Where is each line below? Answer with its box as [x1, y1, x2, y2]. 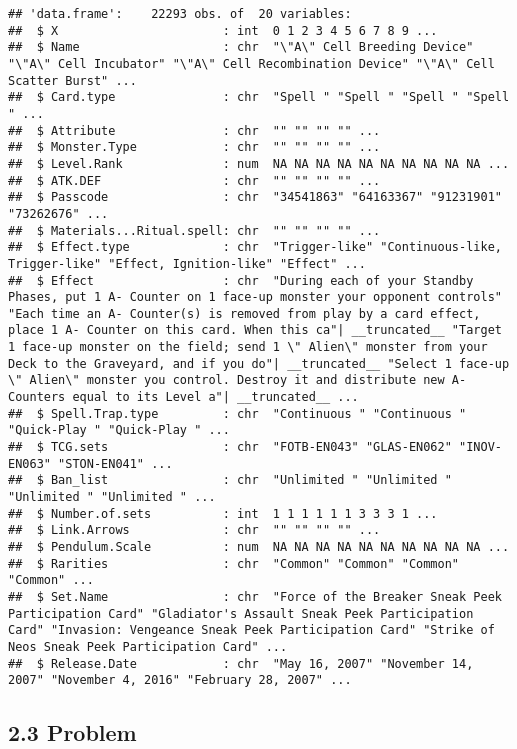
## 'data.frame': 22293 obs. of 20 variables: [8, 7, 352, 21]
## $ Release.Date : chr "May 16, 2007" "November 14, [8, 656, 474, 671]
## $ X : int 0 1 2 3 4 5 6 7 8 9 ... [8, 23, 438, 38]
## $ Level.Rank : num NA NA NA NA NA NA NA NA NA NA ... [8, 156, 510, 171]
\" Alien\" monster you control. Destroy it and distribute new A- [8, 373, 467, 388]
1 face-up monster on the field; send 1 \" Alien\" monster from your [8, 340, 488, 355]
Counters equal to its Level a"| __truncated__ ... [8, 390, 359, 405]
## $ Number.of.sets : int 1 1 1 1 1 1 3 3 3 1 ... [8, 506, 438, 521]
